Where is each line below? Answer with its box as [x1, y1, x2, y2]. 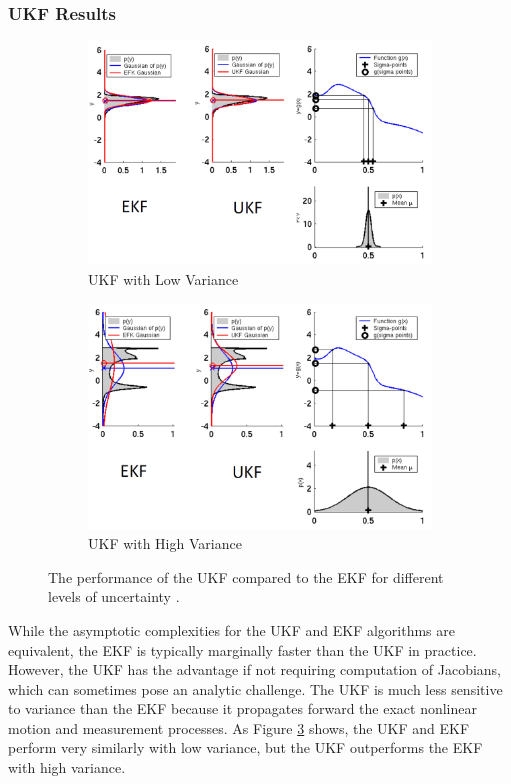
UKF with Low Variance [88, 268, 239, 289]
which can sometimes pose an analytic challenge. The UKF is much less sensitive [8, 678, 503, 699]
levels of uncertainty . [48, 586, 180, 607]
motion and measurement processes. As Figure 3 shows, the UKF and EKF [8, 717, 470, 738]
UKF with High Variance [88, 533, 242, 554]
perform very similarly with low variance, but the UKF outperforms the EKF [8, 737, 483, 758]
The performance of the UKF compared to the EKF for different [48, 566, 444, 587]
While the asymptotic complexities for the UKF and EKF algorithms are [8, 619, 455, 640]
